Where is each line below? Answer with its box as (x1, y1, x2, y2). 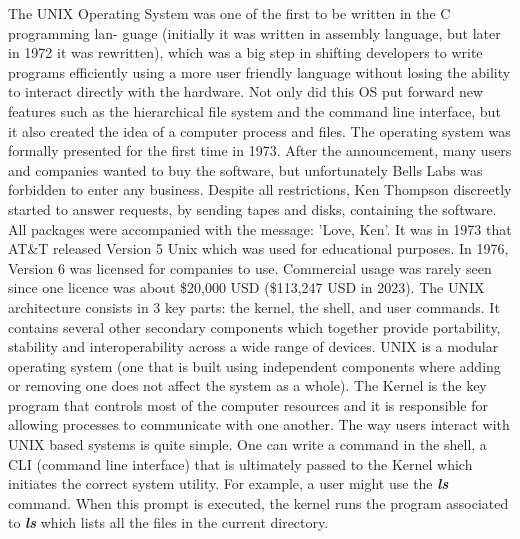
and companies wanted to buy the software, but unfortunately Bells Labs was (8, 159, 483, 180)
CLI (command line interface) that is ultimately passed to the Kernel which (8, 453, 473, 474)
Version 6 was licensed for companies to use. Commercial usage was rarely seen (8, 257, 492, 278)
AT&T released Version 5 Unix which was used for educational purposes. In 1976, (8, 238, 509, 259)
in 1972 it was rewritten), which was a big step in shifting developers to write (8, 42, 483, 63)
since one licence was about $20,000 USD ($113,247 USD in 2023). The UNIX (8, 277, 485, 298)
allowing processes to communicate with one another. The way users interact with (8, 414, 510, 435)
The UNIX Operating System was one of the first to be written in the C (8, 3, 451, 23)
